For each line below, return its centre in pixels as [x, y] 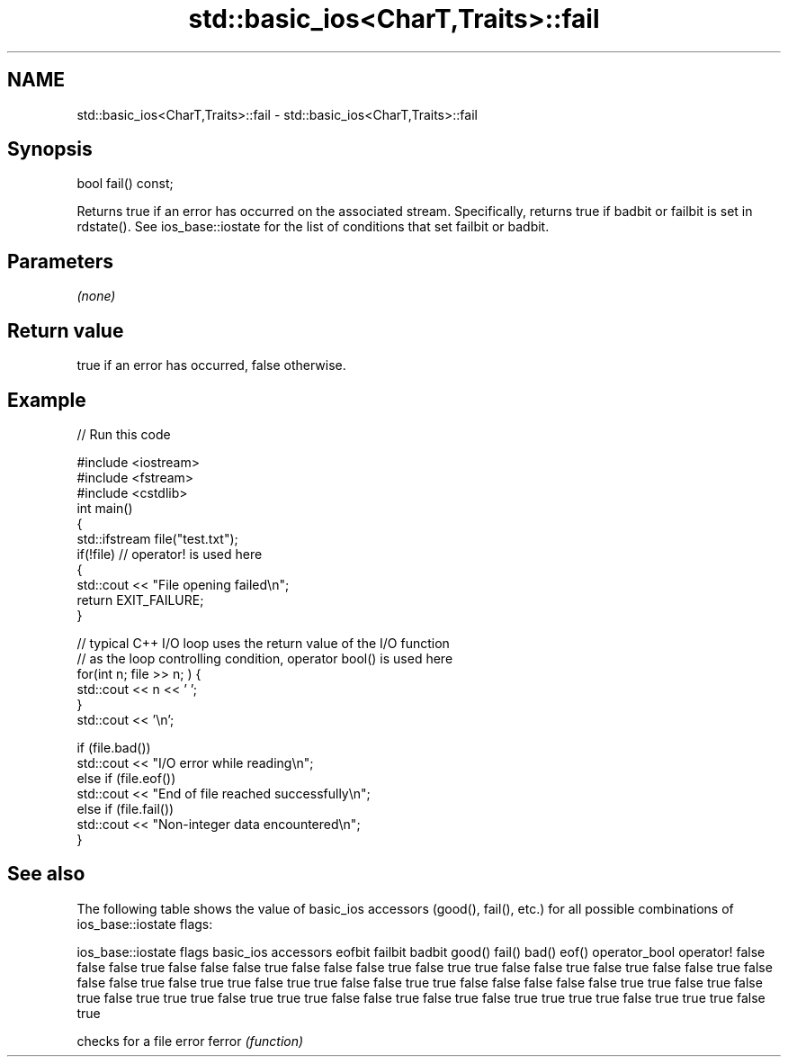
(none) [96, 296]
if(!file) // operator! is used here [170, 554]
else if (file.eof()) [126, 778]
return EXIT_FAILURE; [140, 600]
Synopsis [50, 149]
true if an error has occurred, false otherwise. [211, 365]
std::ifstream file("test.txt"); [157, 538]
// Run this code [124, 434]
